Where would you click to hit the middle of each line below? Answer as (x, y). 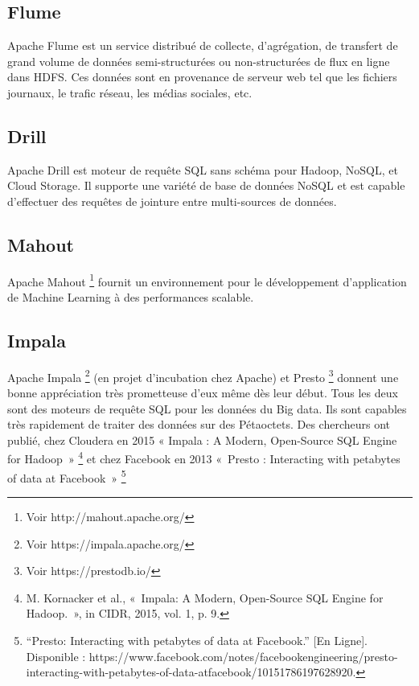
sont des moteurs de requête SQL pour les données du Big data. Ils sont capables (207, 408)
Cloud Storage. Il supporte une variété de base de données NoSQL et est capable (206, 185)
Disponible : (56, 656)
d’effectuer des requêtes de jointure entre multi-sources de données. (172, 201)
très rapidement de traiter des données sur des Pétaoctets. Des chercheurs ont (199, 424)
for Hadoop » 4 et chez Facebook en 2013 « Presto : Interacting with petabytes (204, 458)
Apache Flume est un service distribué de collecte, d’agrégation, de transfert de (203, 45)
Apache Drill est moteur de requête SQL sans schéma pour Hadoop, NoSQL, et (203, 169)
